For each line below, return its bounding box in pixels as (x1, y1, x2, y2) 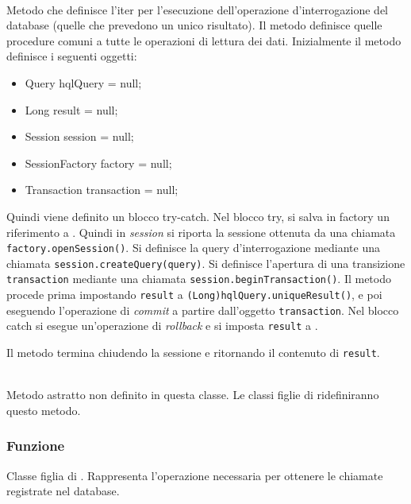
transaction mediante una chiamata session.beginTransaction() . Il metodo (6, 270, 391, 287)
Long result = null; (25, 101, 118, 118)
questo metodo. (6, 401, 81, 418)
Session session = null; (25, 128, 134, 145)
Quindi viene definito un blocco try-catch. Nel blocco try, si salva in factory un (6, 207, 390, 224)
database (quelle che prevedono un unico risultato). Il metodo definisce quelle (6, 17, 382, 33)
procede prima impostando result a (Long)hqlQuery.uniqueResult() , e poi (6, 286, 382, 303)
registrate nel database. (6, 483, 120, 499)
